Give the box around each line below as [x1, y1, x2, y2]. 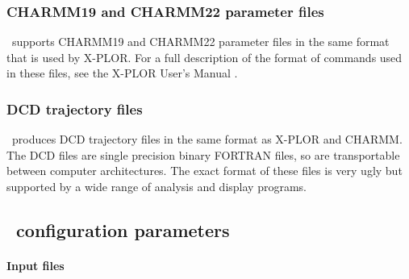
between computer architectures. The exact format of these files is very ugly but [6, 162, 403, 179]
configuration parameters [16, 217, 230, 242]
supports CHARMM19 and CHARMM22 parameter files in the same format [11, 33, 390, 50]
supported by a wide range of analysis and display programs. [6, 178, 307, 194]
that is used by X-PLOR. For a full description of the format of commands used [6, 48, 403, 65]
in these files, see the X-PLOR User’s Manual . [6, 65, 238, 81]
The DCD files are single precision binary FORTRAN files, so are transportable [6, 146, 400, 163]
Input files [6, 256, 65, 273]
